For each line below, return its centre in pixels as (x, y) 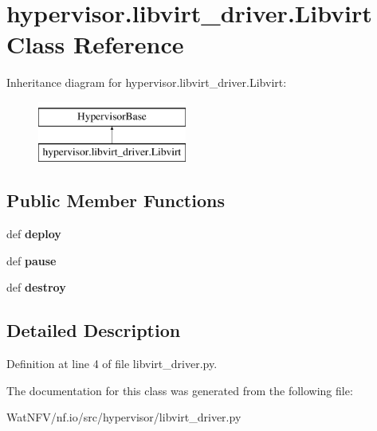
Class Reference (95, 44)
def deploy (34, 234)
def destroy (36, 287)
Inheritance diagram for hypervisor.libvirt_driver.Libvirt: (147, 82)
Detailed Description (94, 330)
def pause (31, 260)
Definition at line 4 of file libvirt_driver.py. (112, 364)
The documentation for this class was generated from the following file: (180, 390)
